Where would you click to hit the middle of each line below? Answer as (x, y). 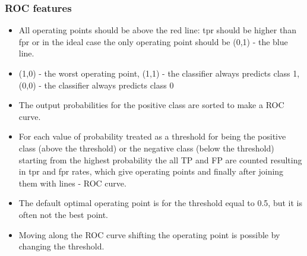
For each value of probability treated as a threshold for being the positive (152, 136)
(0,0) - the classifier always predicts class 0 (96, 85)
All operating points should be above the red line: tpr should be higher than (157, 30)
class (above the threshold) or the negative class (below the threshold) (146, 148)
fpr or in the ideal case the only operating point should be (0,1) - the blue (153, 41)
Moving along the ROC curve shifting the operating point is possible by (149, 234)
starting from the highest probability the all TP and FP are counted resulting (160, 159)
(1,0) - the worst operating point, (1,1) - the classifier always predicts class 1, (159, 73)
